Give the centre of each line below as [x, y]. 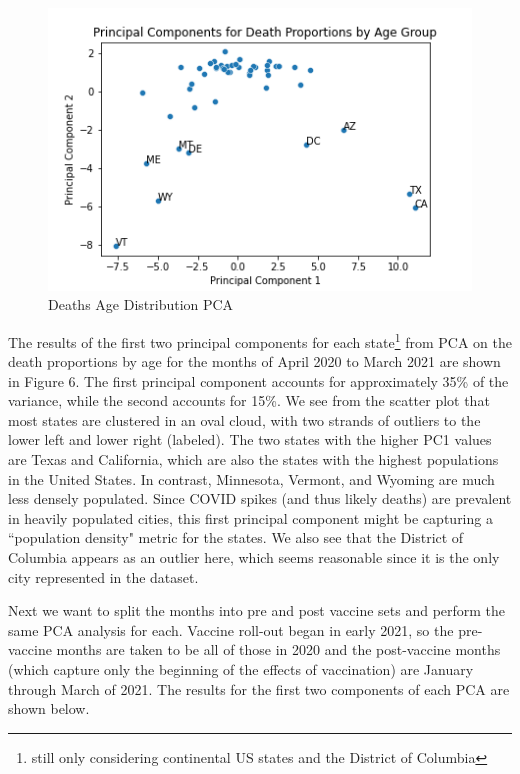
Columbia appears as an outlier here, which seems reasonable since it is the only [254, 557]
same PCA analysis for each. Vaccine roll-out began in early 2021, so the [231, 629]
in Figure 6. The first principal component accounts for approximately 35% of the [258, 380]
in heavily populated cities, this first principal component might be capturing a [250, 517]
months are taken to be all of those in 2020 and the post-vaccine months [278, 649]
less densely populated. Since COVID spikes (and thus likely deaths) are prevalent [260, 498]
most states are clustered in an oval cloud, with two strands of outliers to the [244, 419]
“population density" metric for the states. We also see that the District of [236, 537]
